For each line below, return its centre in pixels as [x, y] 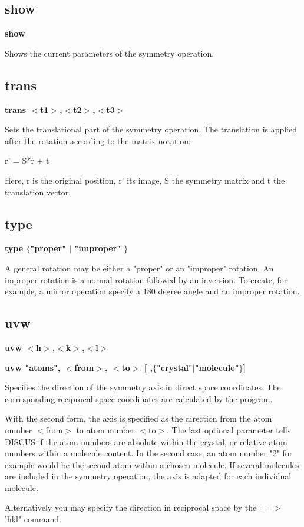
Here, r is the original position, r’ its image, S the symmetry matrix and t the [145, 180]
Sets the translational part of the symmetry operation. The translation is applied [151, 129]
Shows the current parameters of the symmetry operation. [110, 53]
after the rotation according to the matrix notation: [98, 140]
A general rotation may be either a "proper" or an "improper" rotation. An [139, 268]
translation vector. [38, 192]
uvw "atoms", [33, 367]
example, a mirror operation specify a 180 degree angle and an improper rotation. [152, 291]
